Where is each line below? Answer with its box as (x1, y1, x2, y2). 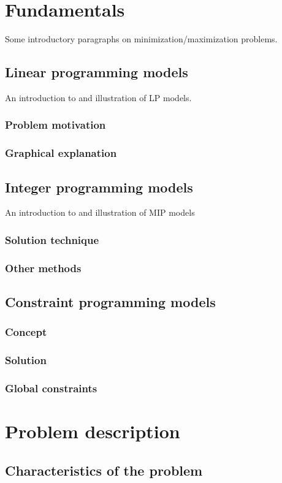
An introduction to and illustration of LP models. (5, 91, 192, 104)
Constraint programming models (5, 292, 216, 311)
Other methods (5, 260, 82, 275)
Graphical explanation (5, 145, 117, 161)
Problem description (5, 419, 180, 444)
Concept (5, 324, 47, 340)
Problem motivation (5, 117, 106, 132)
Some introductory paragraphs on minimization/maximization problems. (5, 32, 278, 45)
